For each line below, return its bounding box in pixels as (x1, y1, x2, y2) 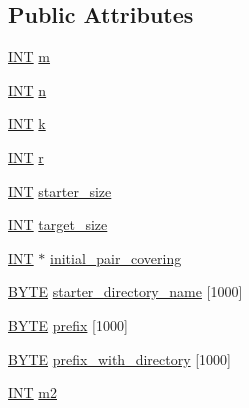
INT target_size (8, 214, 108, 235)
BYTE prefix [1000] (8, 314, 128, 335)
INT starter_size (8, 180, 112, 201)
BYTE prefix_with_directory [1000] (8, 348, 232, 369)
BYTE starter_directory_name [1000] (8, 281, 243, 302)
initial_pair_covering (50, 247, 182, 268)
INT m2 (8, 382, 58, 403)
